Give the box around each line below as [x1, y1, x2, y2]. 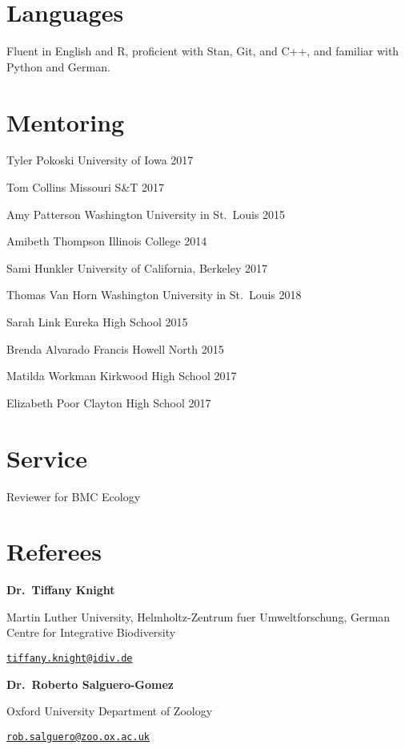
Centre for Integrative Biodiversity [6, 624, 176, 641]
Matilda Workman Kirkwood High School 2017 [6, 367, 237, 384]
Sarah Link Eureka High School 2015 [6, 314, 188, 330]
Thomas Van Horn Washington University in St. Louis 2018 [6, 286, 302, 303]
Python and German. [6, 58, 110, 75]
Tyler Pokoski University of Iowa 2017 [6, 152, 194, 168]
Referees [6, 535, 102, 568]
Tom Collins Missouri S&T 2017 [6, 179, 165, 196]
